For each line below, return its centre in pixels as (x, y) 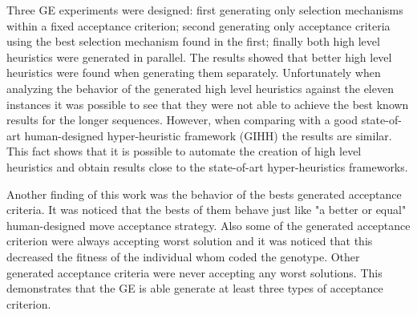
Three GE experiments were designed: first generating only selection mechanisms (205, 10)
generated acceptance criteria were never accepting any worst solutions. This (194, 272)
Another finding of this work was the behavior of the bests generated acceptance (204, 194)
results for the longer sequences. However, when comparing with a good (182, 120)
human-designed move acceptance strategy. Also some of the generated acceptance (208, 225)
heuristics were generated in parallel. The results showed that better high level (199, 57)
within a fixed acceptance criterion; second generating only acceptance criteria (198, 25)
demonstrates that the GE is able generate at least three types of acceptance (195, 288)
